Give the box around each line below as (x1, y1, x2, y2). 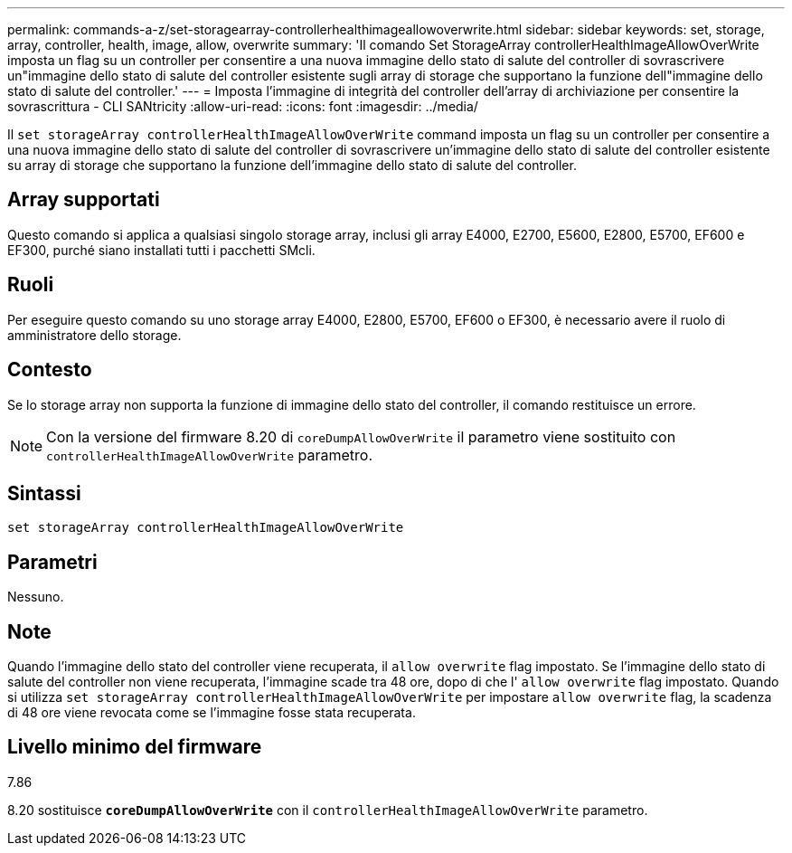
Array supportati (7, 188, 160, 212)
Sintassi (7, 481, 81, 505)
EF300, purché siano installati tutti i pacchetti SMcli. (7, 242, 316, 258)
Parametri (7, 550, 98, 573)
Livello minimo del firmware (7, 735, 262, 759)
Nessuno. (7, 589, 64, 605)
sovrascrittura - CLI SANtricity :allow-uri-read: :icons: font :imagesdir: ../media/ (7, 99, 478, 114)
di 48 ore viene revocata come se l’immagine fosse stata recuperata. (7, 705, 416, 721)
